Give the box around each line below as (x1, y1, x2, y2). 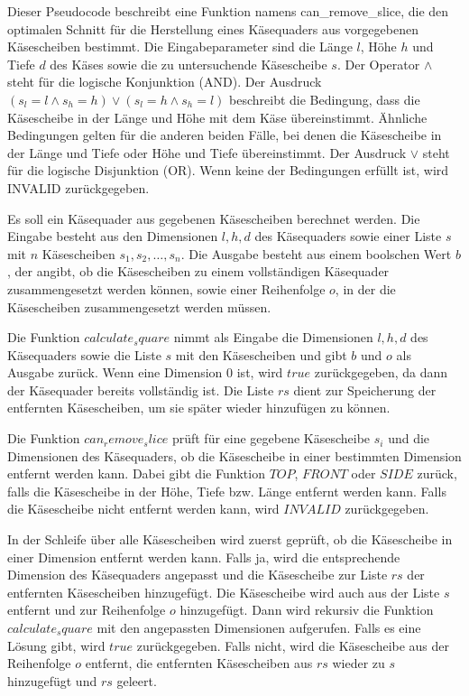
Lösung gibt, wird (7, 636, 106, 654)
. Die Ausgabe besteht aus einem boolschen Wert (180, 244, 452, 263)
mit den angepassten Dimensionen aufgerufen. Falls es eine (97, 618, 421, 636)
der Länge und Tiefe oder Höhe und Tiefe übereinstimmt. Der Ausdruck (7, 143, 407, 162)
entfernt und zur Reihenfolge (7, 600, 166, 619)
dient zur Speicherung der (293, 380, 437, 399)
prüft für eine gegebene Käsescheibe (171, 429, 371, 448)
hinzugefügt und (7, 671, 97, 690)
